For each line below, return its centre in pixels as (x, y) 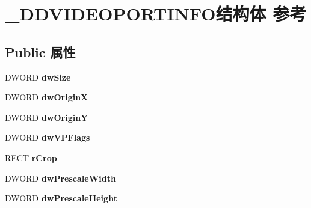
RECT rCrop (31, 157)
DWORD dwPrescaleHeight (61, 198)
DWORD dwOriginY (47, 117)
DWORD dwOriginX (47, 97)
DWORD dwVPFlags (48, 137)
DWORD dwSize (38, 77)
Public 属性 (40, 51)
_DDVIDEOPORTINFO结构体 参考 (156, 14)
